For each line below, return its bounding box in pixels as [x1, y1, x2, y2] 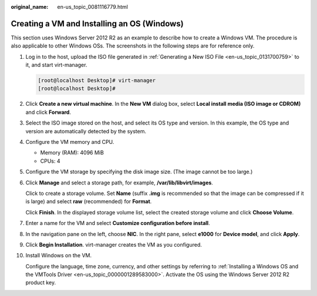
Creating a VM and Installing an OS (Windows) [11, 18, 184, 29]
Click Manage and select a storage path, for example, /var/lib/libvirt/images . [25, 179, 214, 186]
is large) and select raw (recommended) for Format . [25, 198, 152, 205]
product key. [25, 279, 56, 286]
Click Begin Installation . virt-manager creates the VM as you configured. [25, 241, 202, 248]
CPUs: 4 [40, 157, 60, 164]
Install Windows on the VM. [25, 252, 92, 259]
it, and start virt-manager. [25, 62, 87, 69]
